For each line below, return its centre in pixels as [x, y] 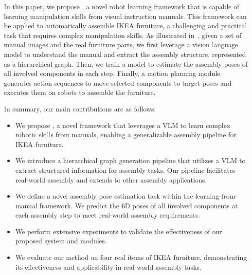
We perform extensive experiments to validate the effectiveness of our [119, 231]
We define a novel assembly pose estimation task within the [104, 196]
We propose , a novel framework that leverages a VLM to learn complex [123, 125]
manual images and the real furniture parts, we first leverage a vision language [121, 45]
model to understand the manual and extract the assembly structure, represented [125, 54]
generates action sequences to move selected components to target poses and [118, 82]
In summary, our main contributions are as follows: [80, 108]
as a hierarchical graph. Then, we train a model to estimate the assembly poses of [126, 64]
